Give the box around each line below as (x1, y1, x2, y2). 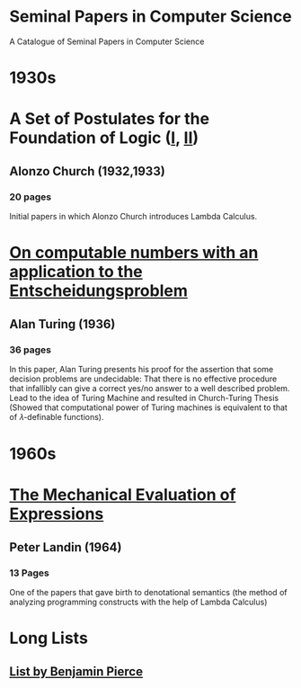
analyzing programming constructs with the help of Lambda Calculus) (9, 596, 268, 607)
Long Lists (9, 628, 88, 648)
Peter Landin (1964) (9, 540, 122, 555)
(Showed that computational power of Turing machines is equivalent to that (9, 402, 288, 413)
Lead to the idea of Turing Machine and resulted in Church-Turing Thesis (9, 392, 279, 403)
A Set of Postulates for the (9, 109, 209, 130)
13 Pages (9, 567, 49, 579)
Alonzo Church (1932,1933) (9, 164, 166, 179)
